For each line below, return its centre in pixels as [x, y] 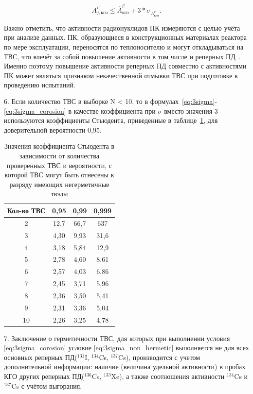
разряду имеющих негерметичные [59, 184]
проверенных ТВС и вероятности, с [60, 165]
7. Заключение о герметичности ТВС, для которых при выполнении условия [117, 338]
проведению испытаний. [40, 85]
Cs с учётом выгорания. [47, 385]
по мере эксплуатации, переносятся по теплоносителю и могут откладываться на [124, 47]
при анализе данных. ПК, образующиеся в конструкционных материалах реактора [126, 37]
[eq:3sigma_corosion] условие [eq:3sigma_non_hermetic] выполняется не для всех [126, 348]
